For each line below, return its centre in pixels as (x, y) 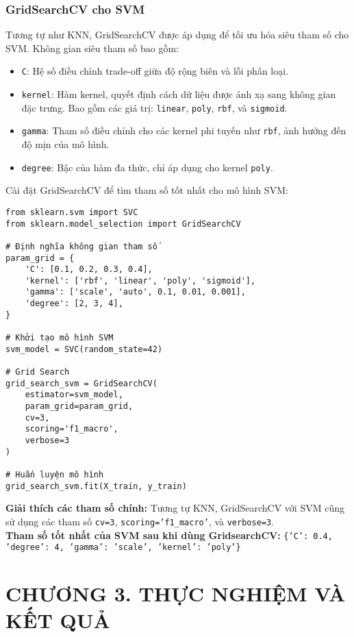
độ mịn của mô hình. (65, 144)
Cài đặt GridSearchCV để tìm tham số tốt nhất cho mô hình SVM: (147, 190)
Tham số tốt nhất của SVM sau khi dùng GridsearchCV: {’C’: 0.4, (169, 535)
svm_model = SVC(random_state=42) (84, 349)
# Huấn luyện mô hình (55, 474)
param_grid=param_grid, (79, 407)
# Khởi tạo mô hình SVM (60, 338)
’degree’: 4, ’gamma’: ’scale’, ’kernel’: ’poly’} (123, 548)
